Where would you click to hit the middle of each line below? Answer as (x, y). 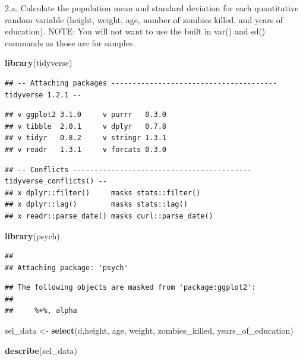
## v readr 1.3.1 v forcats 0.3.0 (86, 149)
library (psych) (32, 235)
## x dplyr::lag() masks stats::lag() (96, 205)
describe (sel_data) (41, 350)
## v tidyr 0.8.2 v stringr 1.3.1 (86, 138)
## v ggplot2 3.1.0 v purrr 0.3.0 (86, 115)
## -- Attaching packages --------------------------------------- (141, 83)
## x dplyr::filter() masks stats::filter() (103, 193)
